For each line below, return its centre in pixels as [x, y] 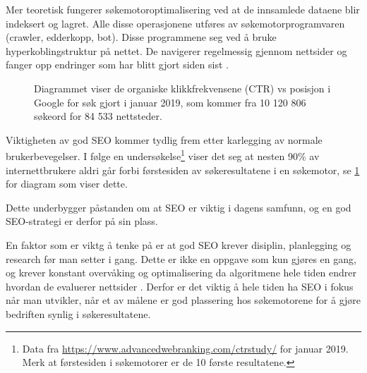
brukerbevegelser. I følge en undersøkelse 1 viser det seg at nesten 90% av [163, 155]
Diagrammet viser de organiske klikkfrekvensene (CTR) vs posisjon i [182, 88]
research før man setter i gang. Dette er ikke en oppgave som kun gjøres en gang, [181, 258]
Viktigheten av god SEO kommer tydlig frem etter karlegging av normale [164, 139]
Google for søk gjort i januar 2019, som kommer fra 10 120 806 [170, 102]
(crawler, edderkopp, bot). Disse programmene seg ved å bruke [141, 37]
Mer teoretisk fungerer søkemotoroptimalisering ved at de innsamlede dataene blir [183, 9]
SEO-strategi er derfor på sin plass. [82, 221]
